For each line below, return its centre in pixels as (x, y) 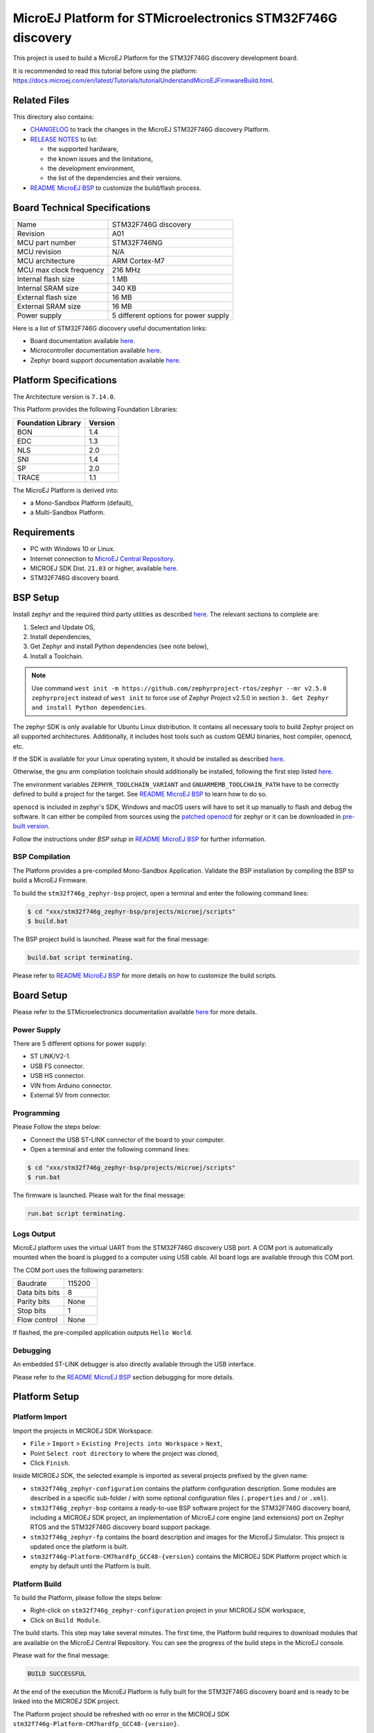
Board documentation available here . (82, 341)
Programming (36, 1113)
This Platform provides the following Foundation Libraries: (95, 410)
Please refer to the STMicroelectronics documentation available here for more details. (135, 1011)
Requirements (44, 533)
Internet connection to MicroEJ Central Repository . (103, 559)
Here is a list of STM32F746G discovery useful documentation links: (110, 328)
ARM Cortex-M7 (139, 261)
